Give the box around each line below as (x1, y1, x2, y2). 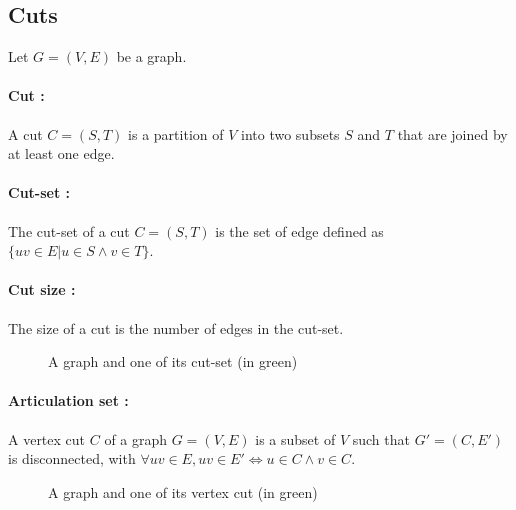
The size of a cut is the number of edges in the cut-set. (8, 317, 344, 338)
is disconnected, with (8, 448, 136, 469)
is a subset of (255, 428, 336, 449)
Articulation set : (8, 390, 129, 411)
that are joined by (397, 123, 508, 144)
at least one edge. (8, 143, 115, 164)
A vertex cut (8, 428, 86, 449)
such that (352, 428, 410, 449)
